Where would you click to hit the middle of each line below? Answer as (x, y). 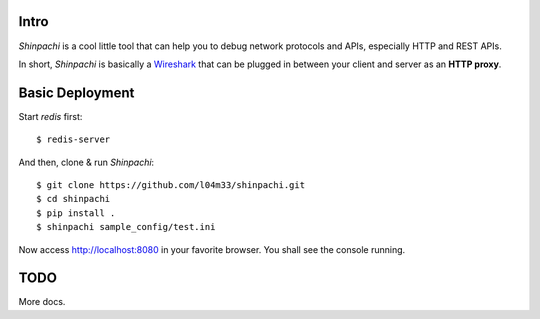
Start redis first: (50, 116)
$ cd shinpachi (73, 199)
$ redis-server (73, 139)
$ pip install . (76, 213)
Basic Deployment (76, 92)
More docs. (42, 302)
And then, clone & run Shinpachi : (86, 162)
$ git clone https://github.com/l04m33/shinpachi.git (170, 184)
